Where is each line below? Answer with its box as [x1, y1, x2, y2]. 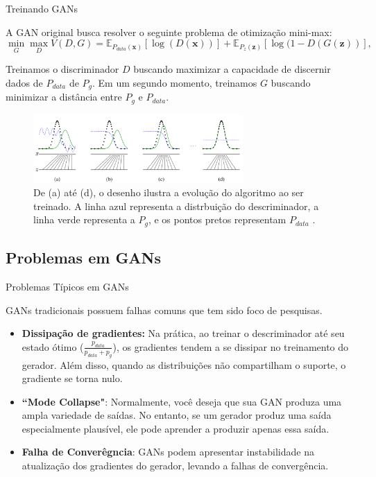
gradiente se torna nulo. [22, 371, 123, 385]
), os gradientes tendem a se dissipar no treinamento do [112, 339, 349, 354]
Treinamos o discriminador [6, 62, 119, 76]
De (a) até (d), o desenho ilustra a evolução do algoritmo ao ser [33, 185, 304, 200]
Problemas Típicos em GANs [6, 279, 129, 293]
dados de [6, 76, 43, 89]
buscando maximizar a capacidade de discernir [133, 62, 331, 76]
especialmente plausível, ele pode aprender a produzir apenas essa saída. [22, 421, 330, 435]
